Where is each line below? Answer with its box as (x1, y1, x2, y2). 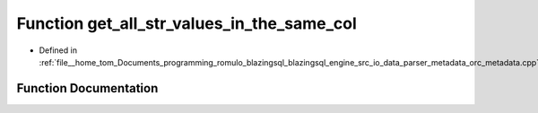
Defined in (39, 45, 78, 56)
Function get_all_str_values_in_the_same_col (16, 13, 358, 33)
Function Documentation (16, 81, 159, 96)
